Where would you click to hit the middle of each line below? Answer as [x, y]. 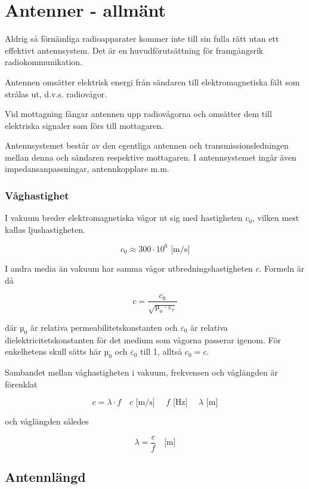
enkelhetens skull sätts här [53, 351]
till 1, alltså [161, 351]
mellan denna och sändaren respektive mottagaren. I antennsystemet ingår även [151, 157]
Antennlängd [45, 477]
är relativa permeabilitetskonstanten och [104, 327]
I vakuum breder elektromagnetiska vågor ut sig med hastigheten [124, 218]
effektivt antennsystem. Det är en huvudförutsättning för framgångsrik [134, 50]
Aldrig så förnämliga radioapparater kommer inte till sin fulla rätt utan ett [142, 39]
